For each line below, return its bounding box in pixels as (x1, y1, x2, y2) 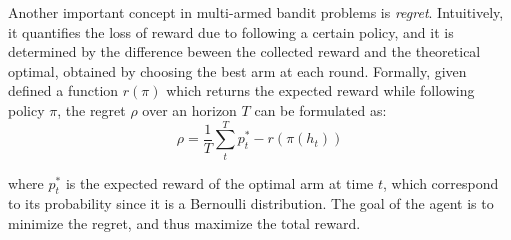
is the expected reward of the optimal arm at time (65, 172, 374, 193)
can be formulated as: (254, 99, 387, 120)
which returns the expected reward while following (166, 80, 475, 101)
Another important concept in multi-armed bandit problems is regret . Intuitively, (8, 2, 504, 22)
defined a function (8, 80, 119, 101)
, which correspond (383, 172, 499, 193)
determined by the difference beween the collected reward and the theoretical (8, 41, 481, 62)
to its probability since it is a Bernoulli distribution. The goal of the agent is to (8, 193, 494, 214)
